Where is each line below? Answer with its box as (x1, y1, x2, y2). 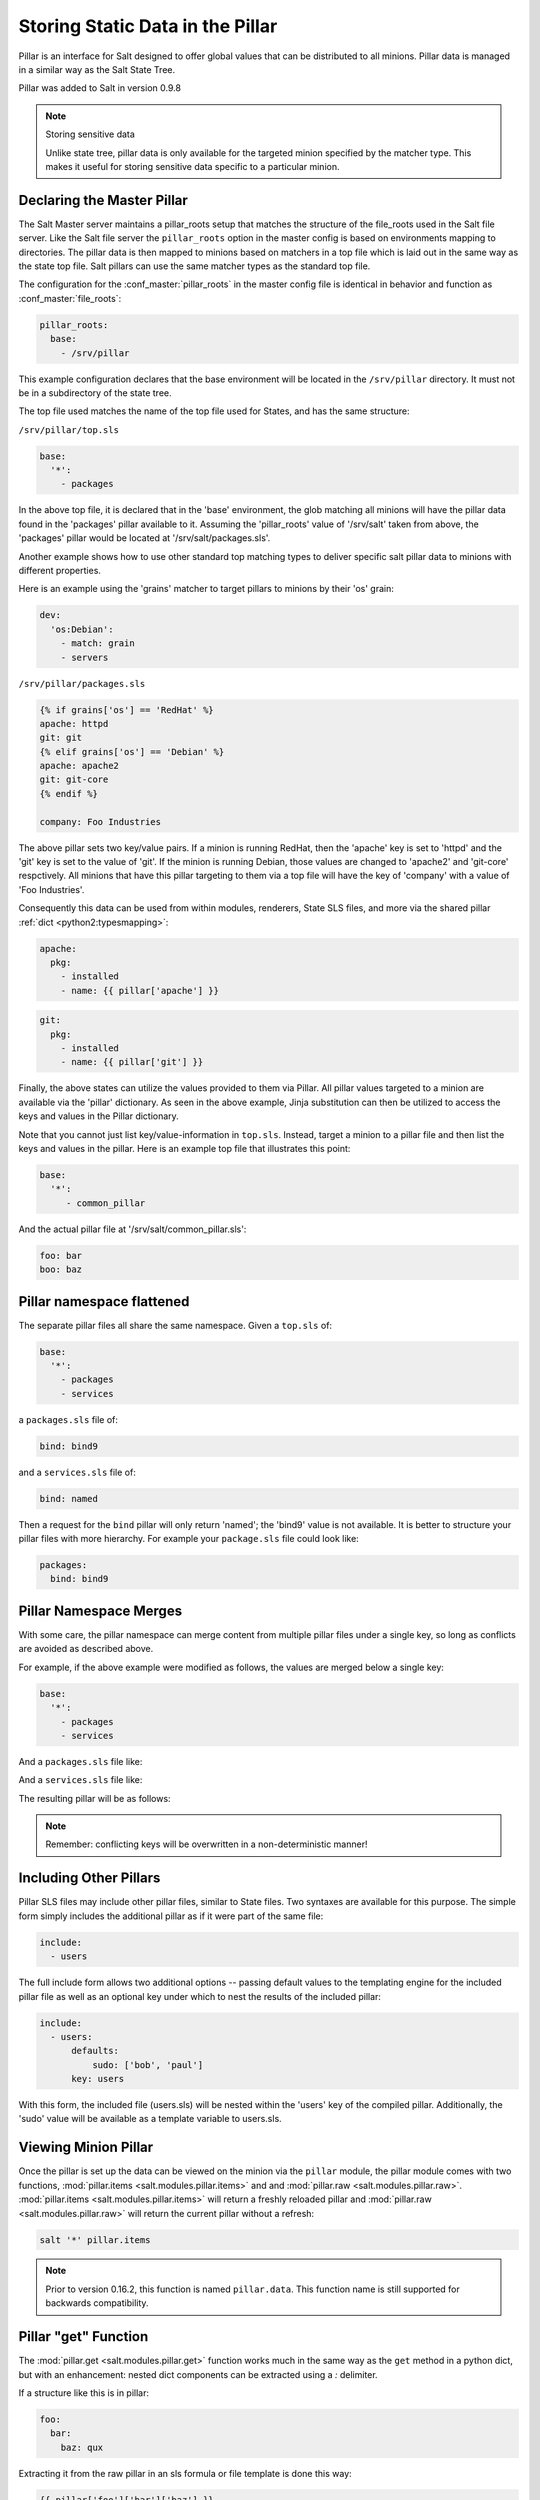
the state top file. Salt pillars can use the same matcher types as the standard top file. (18, 260, 371, 272)
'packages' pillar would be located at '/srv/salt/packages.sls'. (18, 532, 271, 544)
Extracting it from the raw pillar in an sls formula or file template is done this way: (18, 2467, 352, 2479)
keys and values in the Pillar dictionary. (18, 1110, 179, 1122)
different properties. (18, 564, 102, 576)
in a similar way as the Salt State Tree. (18, 63, 175, 75)
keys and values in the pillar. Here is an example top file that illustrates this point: (18, 1143, 351, 1155)
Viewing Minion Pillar (18, 2139, 154, 2156)
